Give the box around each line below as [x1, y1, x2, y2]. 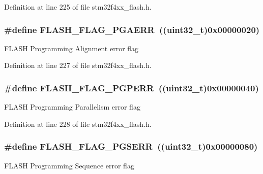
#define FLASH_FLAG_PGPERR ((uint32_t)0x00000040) [4, 81, 259, 94]
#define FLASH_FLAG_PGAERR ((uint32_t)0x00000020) [4, 23, 260, 36]
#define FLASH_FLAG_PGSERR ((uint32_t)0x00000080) [4, 140, 258, 153]
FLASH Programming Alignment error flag [4, 43, 139, 53]
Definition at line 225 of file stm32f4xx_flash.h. [4, 2, 152, 12]
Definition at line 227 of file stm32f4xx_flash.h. [4, 60, 152, 71]
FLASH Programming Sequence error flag [4, 160, 134, 170]
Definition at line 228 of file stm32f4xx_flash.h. [4, 118, 152, 129]
